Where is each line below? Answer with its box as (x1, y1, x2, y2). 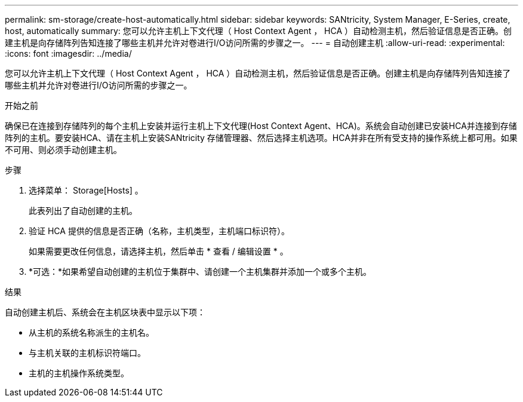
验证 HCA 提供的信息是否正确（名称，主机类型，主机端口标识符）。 (29, 226, 290, 236)
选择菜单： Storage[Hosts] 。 (29, 185, 143, 195)
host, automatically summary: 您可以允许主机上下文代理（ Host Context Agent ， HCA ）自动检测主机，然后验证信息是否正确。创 (5, 26, 512, 36)
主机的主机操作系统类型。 (29, 368, 129, 378)
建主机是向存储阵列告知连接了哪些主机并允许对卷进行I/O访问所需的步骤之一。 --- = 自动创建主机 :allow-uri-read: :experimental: (5, 38, 505, 48)
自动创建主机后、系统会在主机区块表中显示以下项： (5, 307, 205, 317)
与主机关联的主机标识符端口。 (29, 348, 146, 358)
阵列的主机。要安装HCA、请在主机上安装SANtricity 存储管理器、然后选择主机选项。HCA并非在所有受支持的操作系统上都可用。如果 (5, 133, 518, 143)
